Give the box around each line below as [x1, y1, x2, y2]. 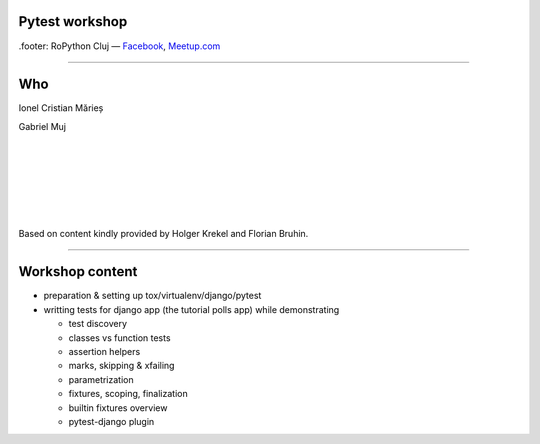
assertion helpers [68, 346, 141, 358]
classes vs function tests [68, 331, 171, 344]
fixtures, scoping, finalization [68, 388, 189, 400]
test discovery [68, 318, 128, 330]
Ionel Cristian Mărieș [18, 102, 104, 114]
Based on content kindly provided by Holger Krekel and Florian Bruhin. [18, 227, 309, 239]
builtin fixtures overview [68, 401, 168, 414]
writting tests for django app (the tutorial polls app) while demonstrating [43, 303, 340, 315]
